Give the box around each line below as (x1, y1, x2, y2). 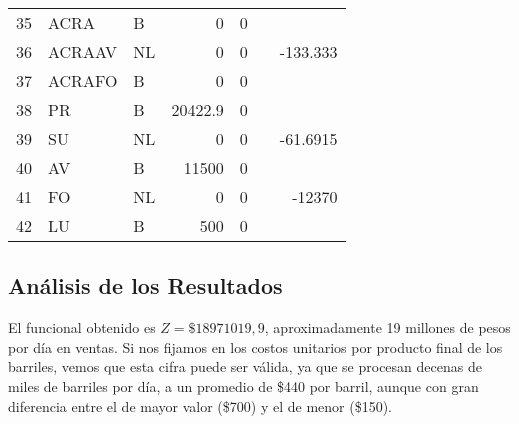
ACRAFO (48, 69, 118, 92)
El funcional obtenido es (8, 317, 156, 338)
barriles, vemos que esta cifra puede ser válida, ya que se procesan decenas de (8, 356, 482, 377)
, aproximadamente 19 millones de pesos (264, 317, 511, 338)
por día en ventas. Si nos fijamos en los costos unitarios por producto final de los (8, 336, 503, 357)
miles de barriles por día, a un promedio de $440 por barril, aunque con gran (8, 375, 479, 396)
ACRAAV (48, 40, 118, 63)
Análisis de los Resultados (8, 270, 283, 301)
